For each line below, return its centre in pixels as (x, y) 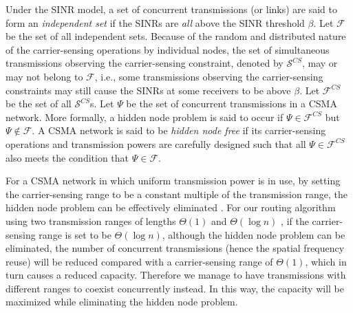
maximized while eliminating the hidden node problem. (122, 302)
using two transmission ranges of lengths (91, 220)
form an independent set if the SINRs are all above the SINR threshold (155, 22)
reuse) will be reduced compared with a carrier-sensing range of (139, 261)
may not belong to (44, 76)
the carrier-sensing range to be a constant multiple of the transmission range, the (176, 194)
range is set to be (75, 234)
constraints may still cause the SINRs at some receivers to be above (148, 90)
